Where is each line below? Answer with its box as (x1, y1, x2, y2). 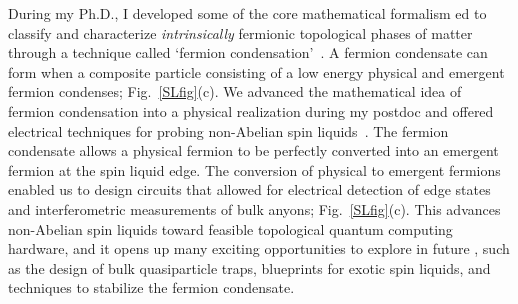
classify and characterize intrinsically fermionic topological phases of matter (8, 22, 473, 43)
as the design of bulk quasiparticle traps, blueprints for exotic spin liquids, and (8, 257, 491, 278)
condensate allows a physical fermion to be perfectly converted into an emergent (8, 140, 499, 161)
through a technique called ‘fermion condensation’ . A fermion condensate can (8, 42, 488, 63)
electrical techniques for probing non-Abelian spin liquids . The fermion (8, 120, 449, 141)
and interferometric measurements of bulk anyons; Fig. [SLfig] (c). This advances (8, 198, 501, 219)
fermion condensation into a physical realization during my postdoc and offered (8, 100, 494, 121)
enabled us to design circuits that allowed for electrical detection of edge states (8, 179, 491, 200)
